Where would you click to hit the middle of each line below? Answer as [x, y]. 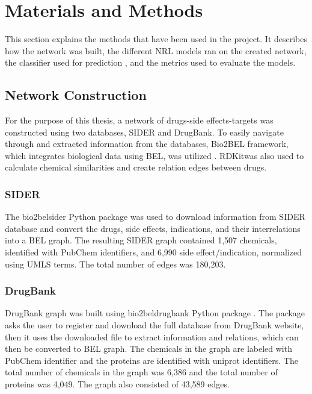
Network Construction [76, 95]
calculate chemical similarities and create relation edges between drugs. [136, 167]
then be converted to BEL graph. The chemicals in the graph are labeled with [148, 349]
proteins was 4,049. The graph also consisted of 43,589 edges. [117, 384]
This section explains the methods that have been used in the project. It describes [156, 39]
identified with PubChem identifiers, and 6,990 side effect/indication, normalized [153, 252]
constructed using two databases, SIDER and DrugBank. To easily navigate [144, 132]
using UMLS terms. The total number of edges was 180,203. [115, 264]
